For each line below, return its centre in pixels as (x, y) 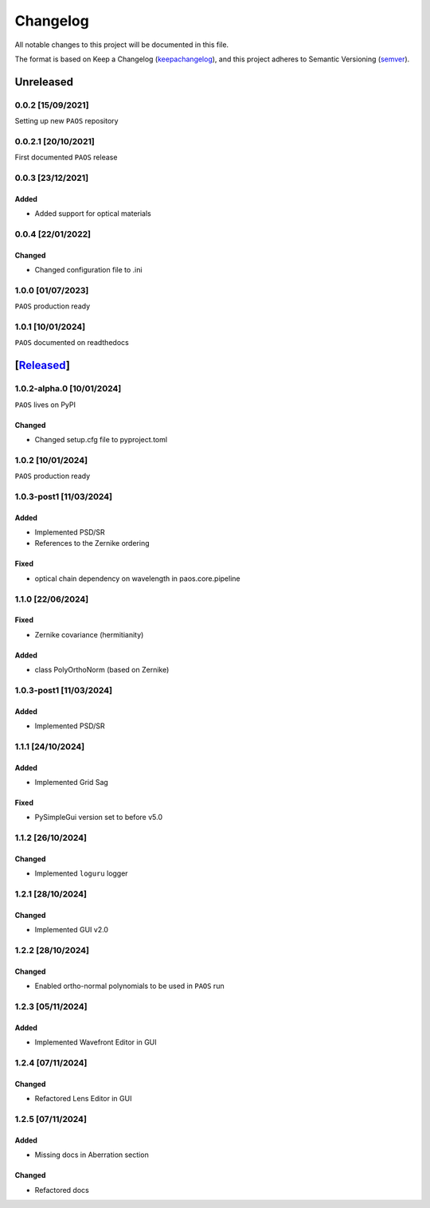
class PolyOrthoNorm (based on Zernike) (102, 670)
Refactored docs (62, 1190)
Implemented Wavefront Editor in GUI (96, 1042)
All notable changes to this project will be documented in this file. (122, 45)
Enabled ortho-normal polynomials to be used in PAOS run (129, 986)
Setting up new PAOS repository (66, 121)
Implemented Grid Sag (72, 782)
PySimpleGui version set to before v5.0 (99, 818)
